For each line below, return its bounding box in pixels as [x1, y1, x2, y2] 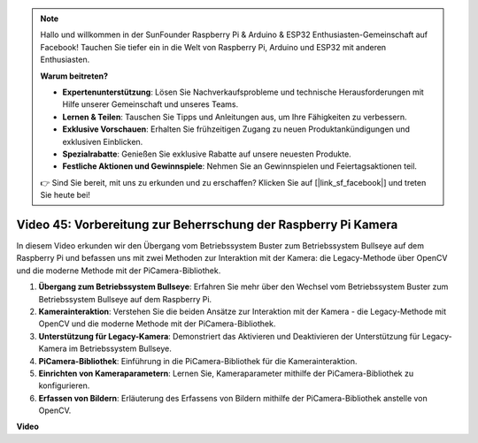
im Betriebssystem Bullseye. [68, 343, 172, 354]
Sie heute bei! [40, 190, 90, 201]
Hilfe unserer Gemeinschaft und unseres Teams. [62, 99, 239, 110]
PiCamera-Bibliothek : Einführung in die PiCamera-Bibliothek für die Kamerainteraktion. [38, 355, 358, 366]
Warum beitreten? [40, 71, 109, 81]
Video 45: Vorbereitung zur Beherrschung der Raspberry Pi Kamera [16, 217, 398, 232]
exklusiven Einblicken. [62, 136, 143, 147]
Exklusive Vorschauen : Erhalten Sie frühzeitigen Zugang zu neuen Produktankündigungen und [62, 124, 411, 134]
